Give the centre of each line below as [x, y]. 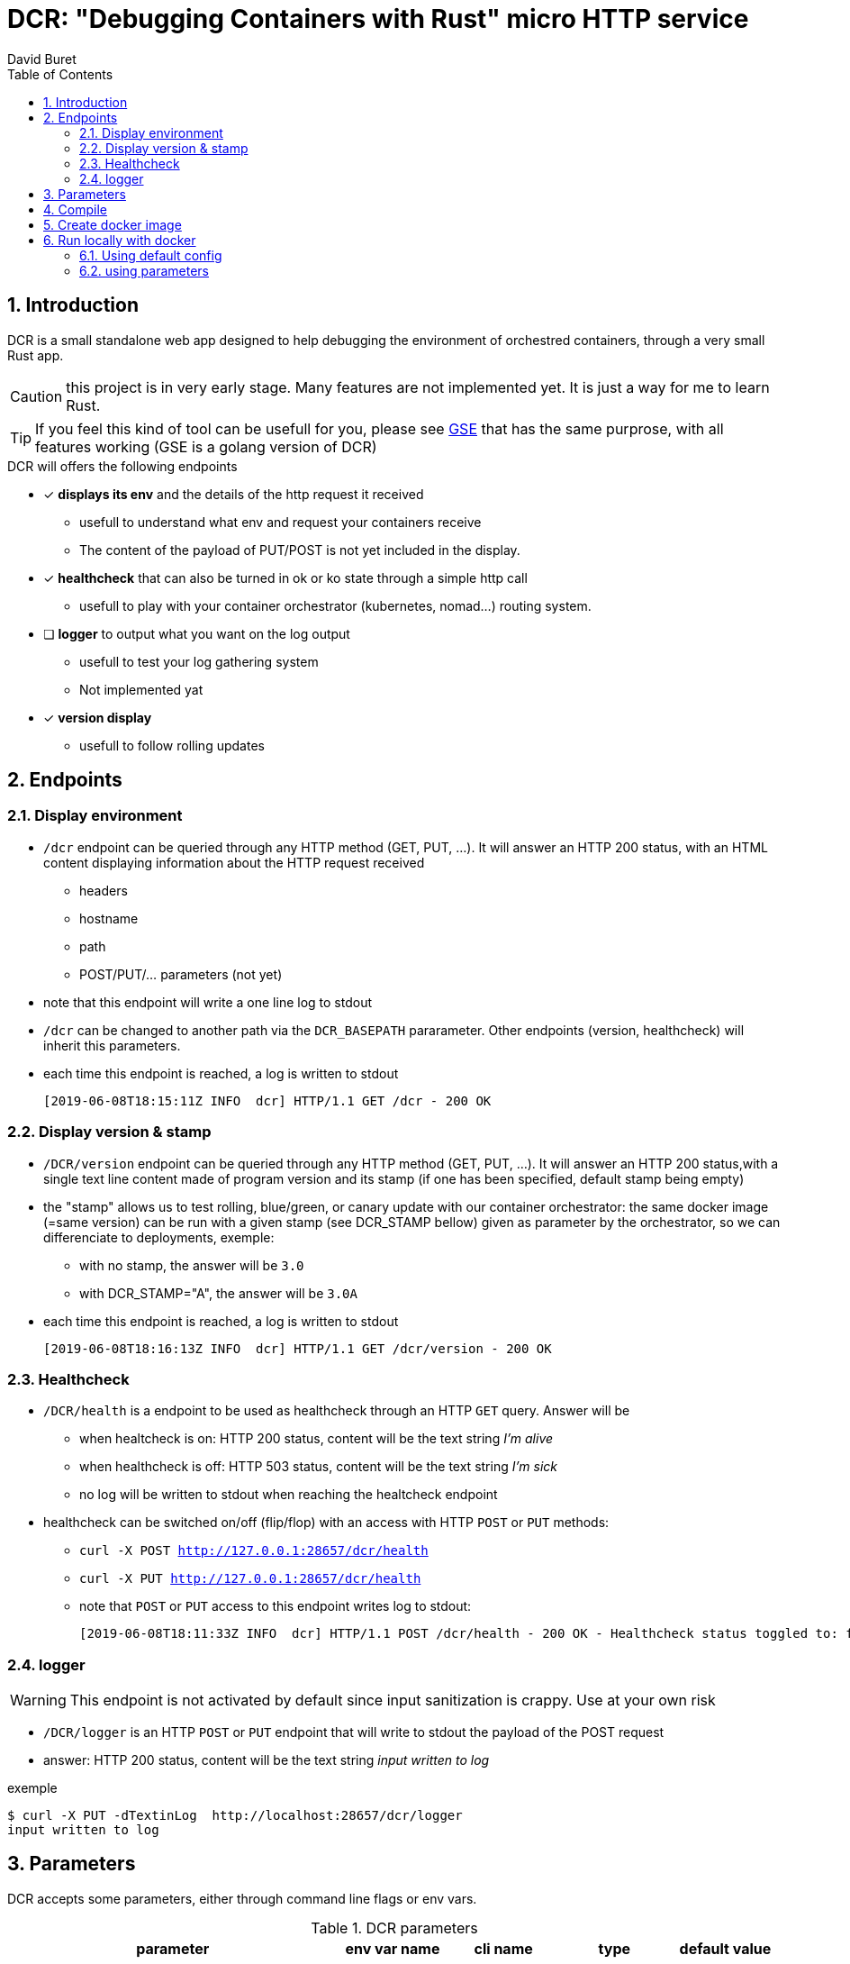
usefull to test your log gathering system [199, 661]
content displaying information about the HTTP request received [234, 862]
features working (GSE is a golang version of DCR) [206, 446]
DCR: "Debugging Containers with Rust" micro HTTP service [378, 19]
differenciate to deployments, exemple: [159, 1237]
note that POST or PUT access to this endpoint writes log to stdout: [276, 1606]
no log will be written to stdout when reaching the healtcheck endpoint [289, 1495]
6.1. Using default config [151, 255]
